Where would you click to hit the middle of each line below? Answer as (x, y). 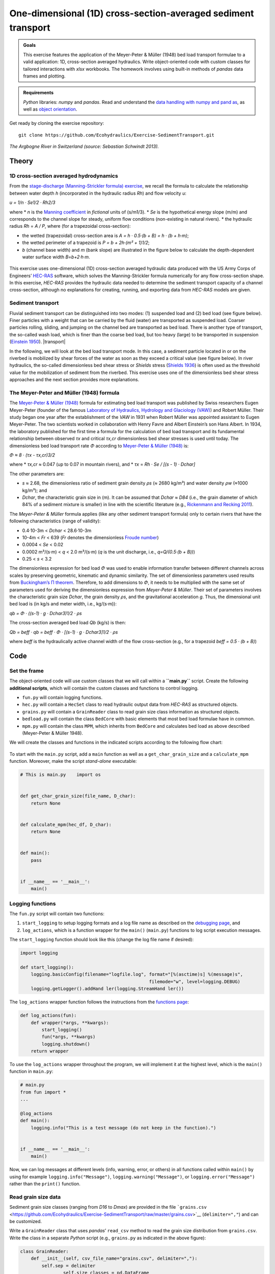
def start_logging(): (47, 967)
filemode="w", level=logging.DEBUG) (195, 981)
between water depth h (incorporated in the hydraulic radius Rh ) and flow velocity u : (98, 193)
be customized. (26, 1222)
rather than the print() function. (45, 1184)
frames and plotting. (44, 76)
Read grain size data (35, 1197)
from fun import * (43, 1092)
